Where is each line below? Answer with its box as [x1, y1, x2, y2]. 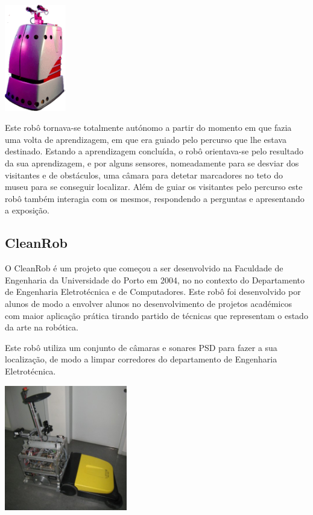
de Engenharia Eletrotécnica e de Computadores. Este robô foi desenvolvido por [5, 285, 301, 298]
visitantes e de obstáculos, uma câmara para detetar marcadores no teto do [5, 168, 283, 181]
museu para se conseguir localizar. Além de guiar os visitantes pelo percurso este [5, 180, 303, 193]
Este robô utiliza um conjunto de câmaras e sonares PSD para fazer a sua [5, 341, 277, 353]
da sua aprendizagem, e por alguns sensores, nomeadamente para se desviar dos [5, 157, 299, 169]
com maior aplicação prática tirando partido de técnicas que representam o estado [5, 309, 308, 321]
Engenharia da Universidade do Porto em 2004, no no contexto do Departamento [5, 273, 305, 286]
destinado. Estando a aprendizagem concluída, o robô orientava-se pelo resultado [5, 145, 303, 157]
